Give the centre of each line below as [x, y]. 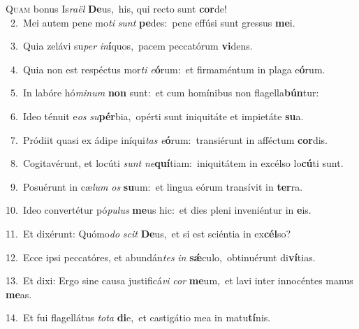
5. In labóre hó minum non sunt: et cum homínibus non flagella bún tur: [164, 93]
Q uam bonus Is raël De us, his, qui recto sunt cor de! [116, 8]
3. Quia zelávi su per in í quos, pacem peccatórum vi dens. [131, 46]
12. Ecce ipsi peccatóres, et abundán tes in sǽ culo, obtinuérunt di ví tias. [161, 257]
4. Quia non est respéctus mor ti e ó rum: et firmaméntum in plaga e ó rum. [168, 69]
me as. [19, 294]
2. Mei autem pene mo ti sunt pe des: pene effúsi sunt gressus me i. [153, 22]
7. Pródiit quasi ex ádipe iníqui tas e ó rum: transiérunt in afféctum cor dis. [169, 139]
